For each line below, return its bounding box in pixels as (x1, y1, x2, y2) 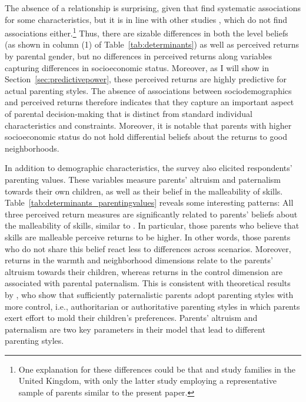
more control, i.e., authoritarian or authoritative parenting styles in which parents (5, 300, 300, 312)
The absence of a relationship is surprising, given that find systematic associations (5, 2, 301, 14)
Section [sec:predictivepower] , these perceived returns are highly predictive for (5, 73, 287, 85)
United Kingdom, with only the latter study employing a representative (18, 374, 277, 387)
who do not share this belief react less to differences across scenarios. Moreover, (5, 242, 291, 254)
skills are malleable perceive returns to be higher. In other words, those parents (5, 230, 291, 243)
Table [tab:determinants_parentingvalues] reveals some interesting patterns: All (5, 196, 294, 209)
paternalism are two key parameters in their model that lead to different (5, 323, 265, 335)
